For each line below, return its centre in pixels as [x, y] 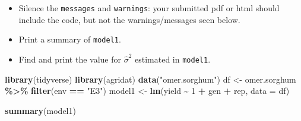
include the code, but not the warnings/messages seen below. [129, 19]
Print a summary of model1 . [70, 39]
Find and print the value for [70, 59]
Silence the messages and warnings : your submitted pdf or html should [149, 8]
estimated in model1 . [173, 59]
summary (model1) [40, 110]
